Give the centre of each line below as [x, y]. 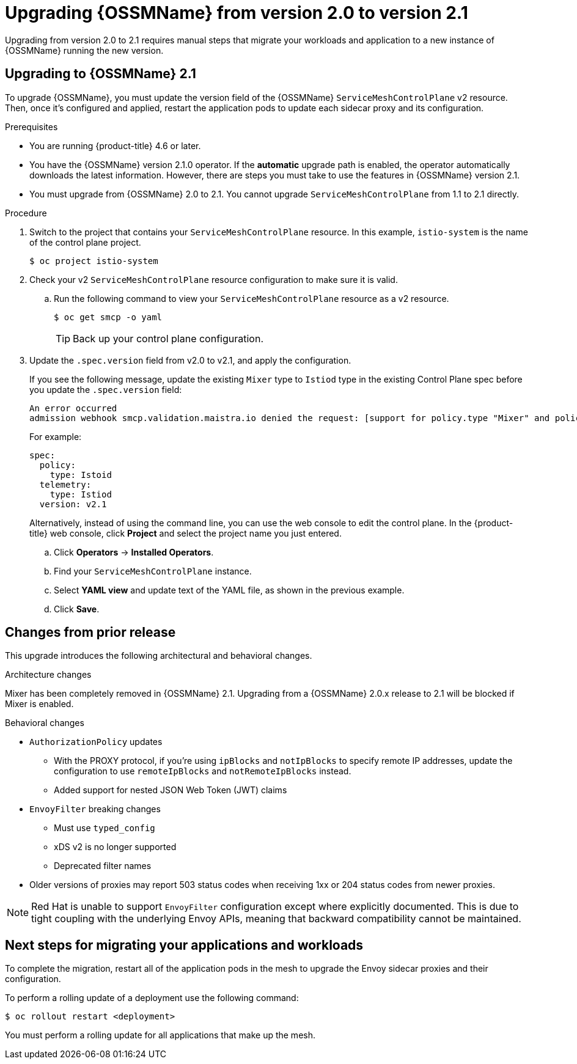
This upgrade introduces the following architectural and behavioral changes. [159, 656]
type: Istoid [81, 475]
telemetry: [65, 484]
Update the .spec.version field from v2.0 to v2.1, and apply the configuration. [190, 360]
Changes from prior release [90, 633]
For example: [56, 436]
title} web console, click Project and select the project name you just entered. [186, 533]
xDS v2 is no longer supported [115, 847]
